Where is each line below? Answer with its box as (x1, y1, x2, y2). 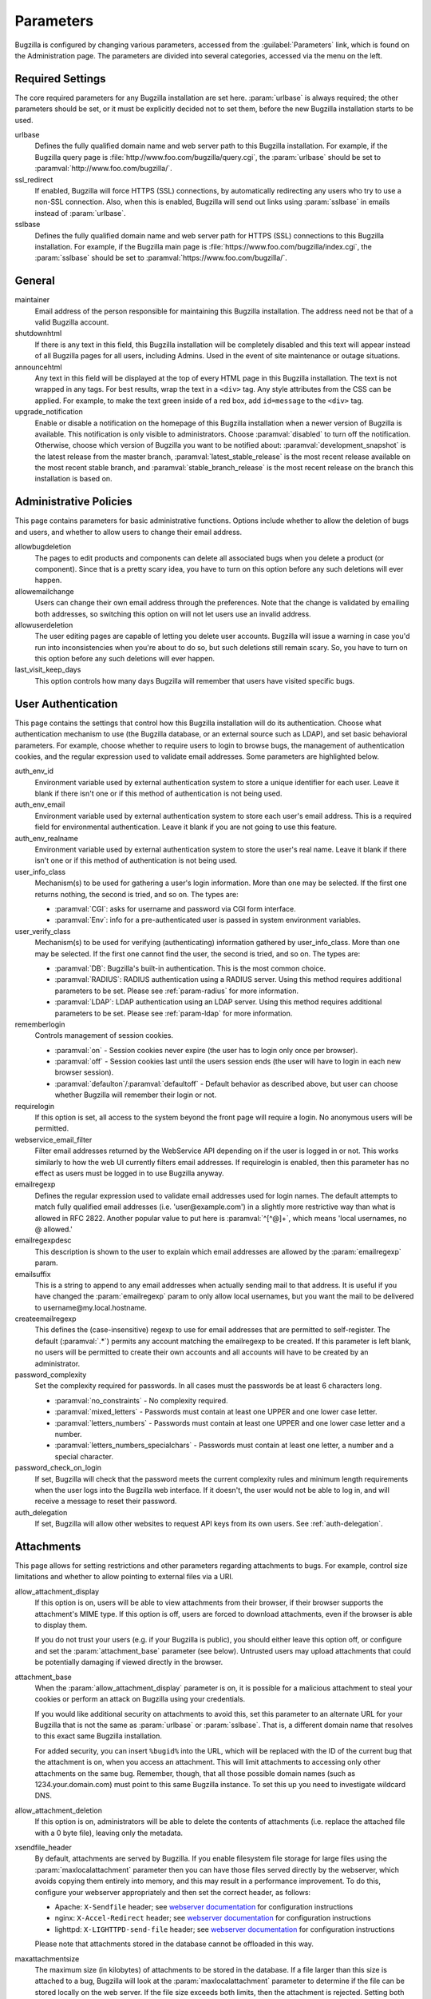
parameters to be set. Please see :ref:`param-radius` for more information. (54, 986, 299, 996)
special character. (54, 1451, 114, 1461)
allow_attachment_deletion (14, 1805, 103, 1815)
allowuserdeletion (14, 620, 73, 629)
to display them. (34, 1620, 88, 1630)
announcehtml (14, 362, 63, 372)
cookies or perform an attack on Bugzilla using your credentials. (34, 1694, 246, 1704)
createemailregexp (14, 1314, 77, 1323)
